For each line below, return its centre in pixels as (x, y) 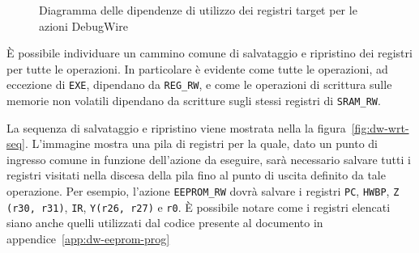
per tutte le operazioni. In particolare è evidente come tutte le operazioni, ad (197, 68)
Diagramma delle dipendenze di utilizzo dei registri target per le (198, 10)
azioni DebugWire (83, 25)
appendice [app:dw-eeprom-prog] (88, 238)
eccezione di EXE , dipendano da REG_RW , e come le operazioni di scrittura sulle (199, 84)
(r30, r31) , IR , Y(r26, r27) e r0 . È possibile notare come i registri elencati (199, 207)
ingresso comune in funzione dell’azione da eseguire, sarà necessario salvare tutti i (209, 159)
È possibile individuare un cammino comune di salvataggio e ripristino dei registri (209, 53)
